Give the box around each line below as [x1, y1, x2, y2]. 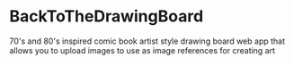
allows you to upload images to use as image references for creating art [9, 45, 276, 55]
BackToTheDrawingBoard [9, 6, 204, 27]
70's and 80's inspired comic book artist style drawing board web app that [9, 36, 286, 46]
